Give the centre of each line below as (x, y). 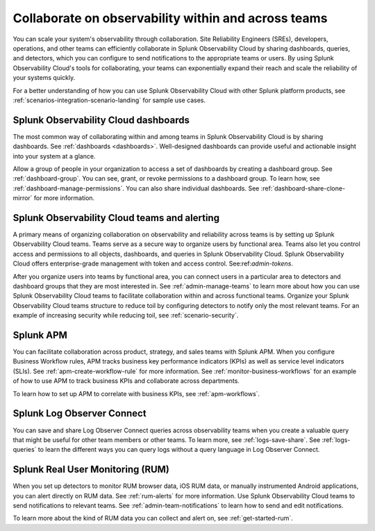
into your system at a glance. (54, 156)
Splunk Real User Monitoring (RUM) (91, 469)
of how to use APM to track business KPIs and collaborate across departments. (126, 381)
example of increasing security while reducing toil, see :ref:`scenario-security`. (126, 316)
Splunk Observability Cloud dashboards (101, 120)
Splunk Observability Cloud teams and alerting (116, 218)
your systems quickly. (44, 78)
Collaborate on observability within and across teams (170, 18)
